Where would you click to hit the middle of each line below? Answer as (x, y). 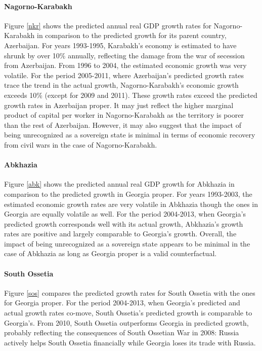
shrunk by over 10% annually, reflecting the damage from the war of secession (124, 55)
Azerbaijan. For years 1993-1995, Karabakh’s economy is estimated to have (120, 45)
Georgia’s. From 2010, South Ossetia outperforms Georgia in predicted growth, (126, 322)
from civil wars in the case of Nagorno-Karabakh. (81, 144)
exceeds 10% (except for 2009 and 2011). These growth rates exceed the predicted (131, 95)
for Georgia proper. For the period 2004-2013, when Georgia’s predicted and (122, 303)
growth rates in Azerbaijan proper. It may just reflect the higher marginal (119, 105)
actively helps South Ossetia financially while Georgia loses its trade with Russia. (130, 342)
